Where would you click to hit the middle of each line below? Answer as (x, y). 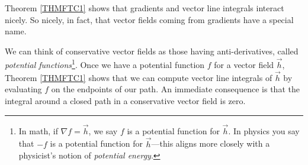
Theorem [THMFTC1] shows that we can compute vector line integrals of (139, 77)
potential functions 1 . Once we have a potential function (105, 64)
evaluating (23, 89)
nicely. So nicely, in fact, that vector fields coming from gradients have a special (149, 19)
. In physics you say (264, 130)
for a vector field (244, 65)
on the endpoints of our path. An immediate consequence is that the (175, 89)
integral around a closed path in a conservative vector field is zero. (125, 101)
